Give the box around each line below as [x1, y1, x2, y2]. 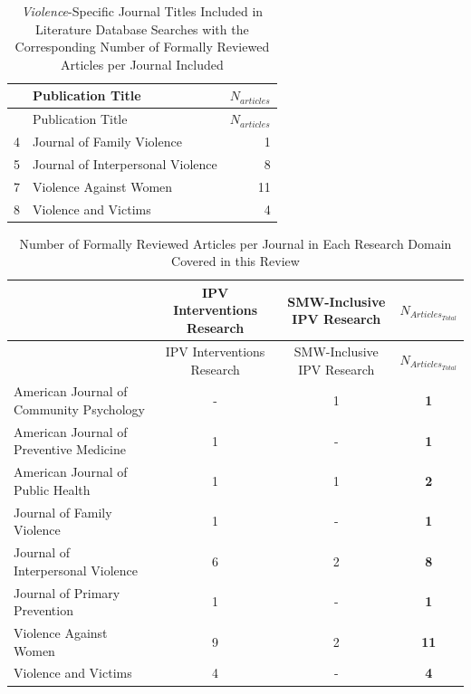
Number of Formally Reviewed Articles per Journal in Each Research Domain [19, 233, 452, 252]
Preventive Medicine [14, 440, 126, 459]
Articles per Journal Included [61, 54, 224, 73]
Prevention [14, 601, 73, 620]
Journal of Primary [14, 583, 120, 602]
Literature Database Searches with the [35, 19, 249, 38]
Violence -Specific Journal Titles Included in [21, 2, 264, 20]
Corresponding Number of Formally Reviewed [14, 37, 270, 56]
